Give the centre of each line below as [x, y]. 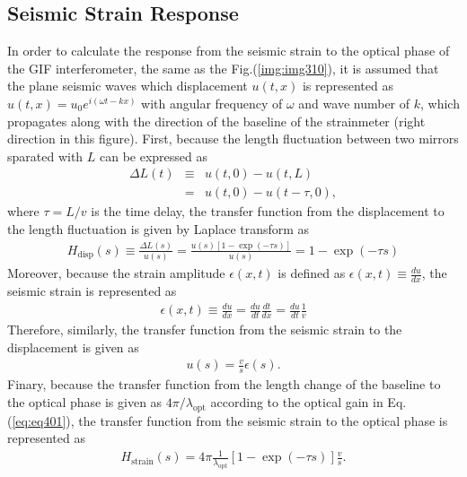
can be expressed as [154, 156]
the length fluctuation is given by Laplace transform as [159, 229]
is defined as [312, 273]
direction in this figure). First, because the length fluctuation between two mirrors [233, 139]
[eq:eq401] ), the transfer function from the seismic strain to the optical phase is [230, 420]
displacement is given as [73, 347]
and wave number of [354, 103]
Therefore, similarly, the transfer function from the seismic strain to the [205, 330]
